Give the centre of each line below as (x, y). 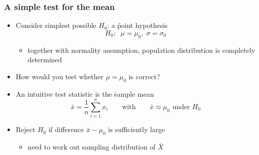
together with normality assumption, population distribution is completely (141, 50)
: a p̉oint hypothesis (137, 25)
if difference (66, 129)
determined (45, 60)
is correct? (144, 76)
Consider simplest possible (56, 25)
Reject (25, 129)
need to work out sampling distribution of (92, 147)
